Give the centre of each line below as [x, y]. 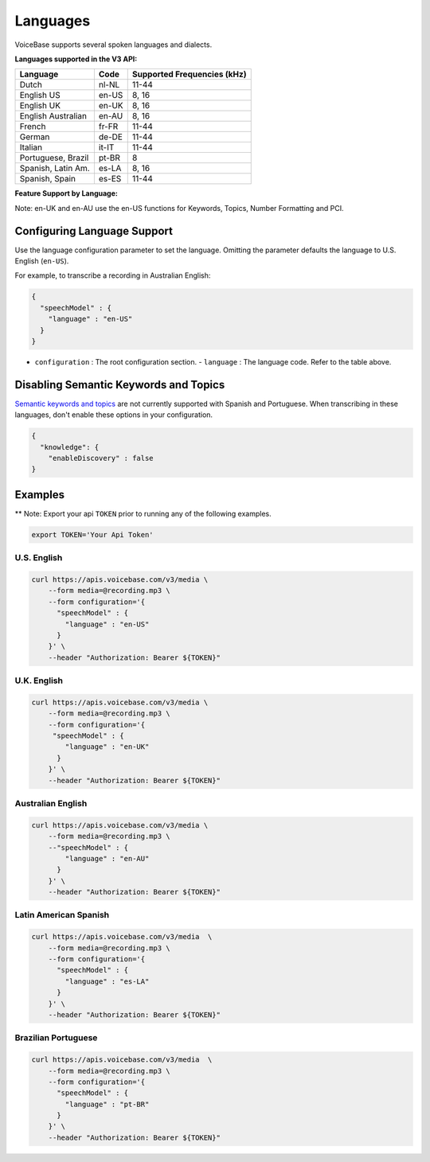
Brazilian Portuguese [56, 1038]
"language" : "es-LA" [107, 981]
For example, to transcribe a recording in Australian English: [113, 275]
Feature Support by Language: [66, 193]
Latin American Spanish [62, 915]
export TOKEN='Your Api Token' [93, 534]
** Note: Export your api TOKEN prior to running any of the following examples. [143, 513]
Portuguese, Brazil [54, 158]
